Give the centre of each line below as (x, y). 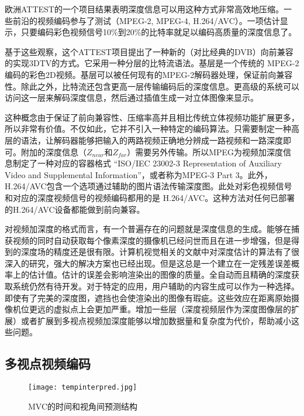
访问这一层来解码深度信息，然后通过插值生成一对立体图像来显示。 (132, 98)
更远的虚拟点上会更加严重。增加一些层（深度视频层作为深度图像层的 (160, 309)
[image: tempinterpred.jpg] (83, 388)
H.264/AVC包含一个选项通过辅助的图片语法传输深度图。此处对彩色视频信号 (148, 186)
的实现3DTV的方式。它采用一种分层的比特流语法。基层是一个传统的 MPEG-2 (152, 63)
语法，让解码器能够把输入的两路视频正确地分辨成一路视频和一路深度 (152, 140)
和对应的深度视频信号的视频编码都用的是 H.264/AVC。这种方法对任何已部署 (150, 197)
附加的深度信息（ (53, 151)
